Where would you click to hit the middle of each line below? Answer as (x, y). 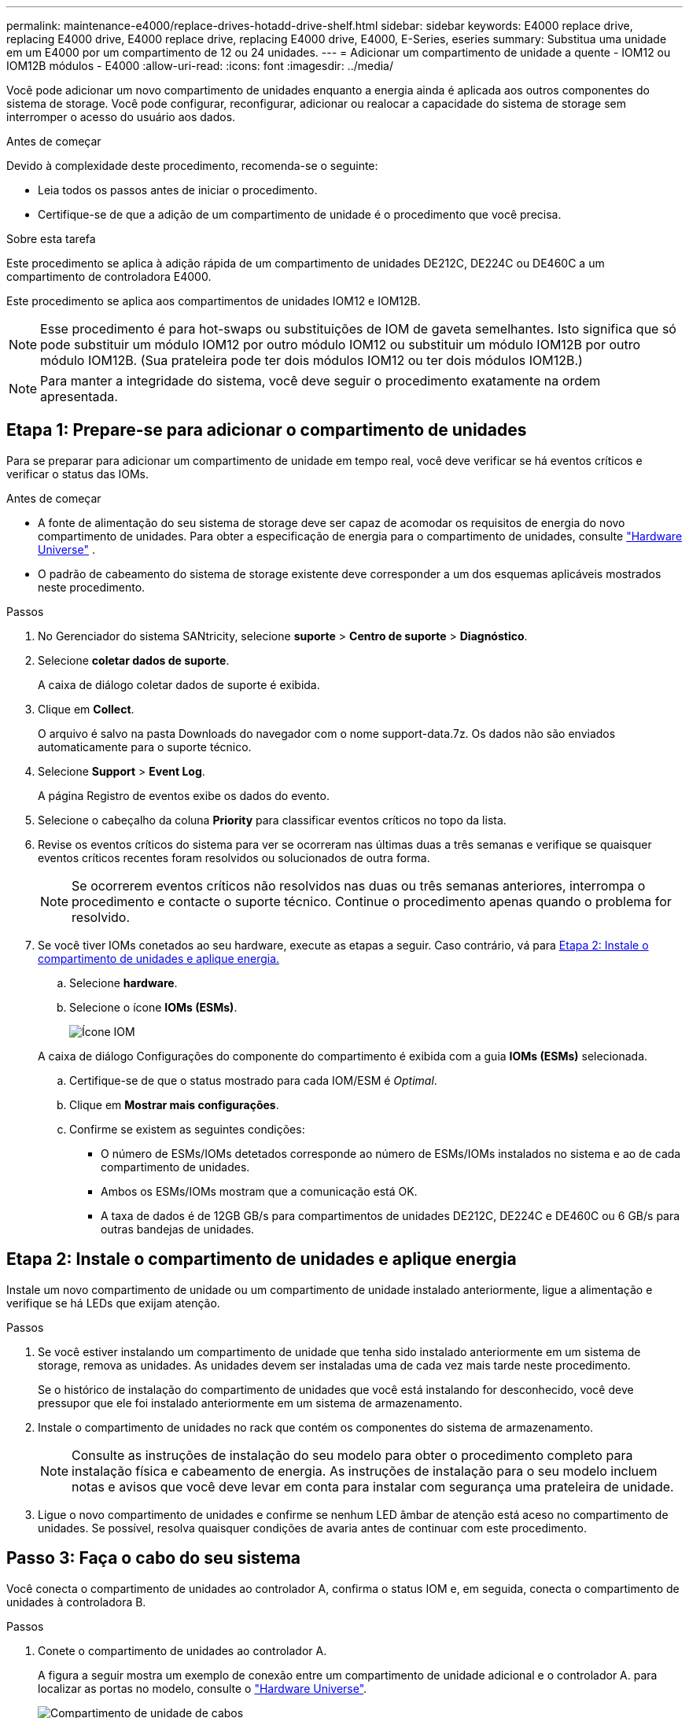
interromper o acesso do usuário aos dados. (121, 117)
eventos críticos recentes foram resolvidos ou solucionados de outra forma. (234, 857)
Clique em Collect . (86, 709)
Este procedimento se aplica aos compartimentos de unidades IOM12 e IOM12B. (214, 301)
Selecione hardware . (123, 983)
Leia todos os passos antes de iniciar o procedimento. (178, 190)
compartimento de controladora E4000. (109, 277)
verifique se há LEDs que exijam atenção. (113, 1303)
